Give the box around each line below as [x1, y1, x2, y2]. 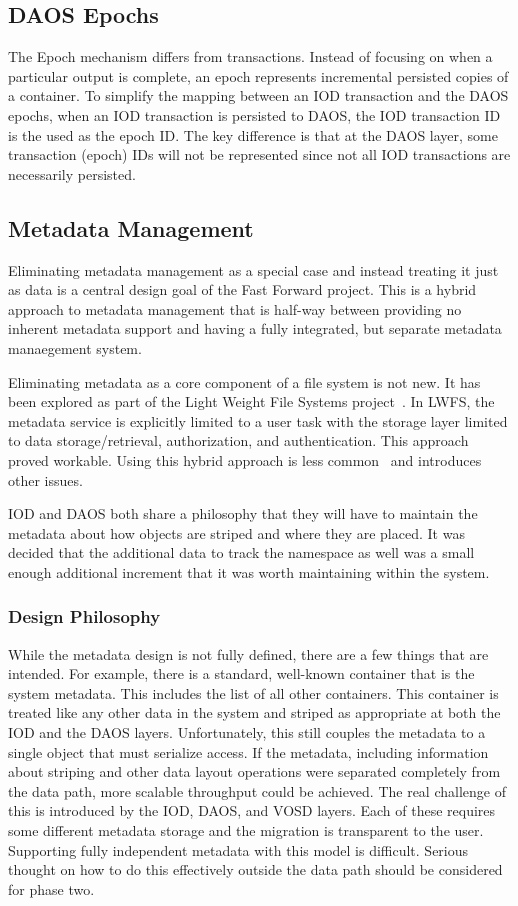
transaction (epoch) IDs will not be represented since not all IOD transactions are [8, 144, 511, 165]
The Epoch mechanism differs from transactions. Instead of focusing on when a [8, 46, 493, 67]
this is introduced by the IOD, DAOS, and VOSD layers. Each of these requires [8, 800, 496, 821]
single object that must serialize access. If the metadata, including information [8, 741, 489, 762]
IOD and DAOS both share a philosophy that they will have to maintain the [8, 503, 478, 524]
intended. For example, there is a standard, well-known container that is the [8, 663, 475, 684]
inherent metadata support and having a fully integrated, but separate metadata [8, 318, 502, 339]
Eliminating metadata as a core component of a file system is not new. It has [8, 371, 481, 392]
